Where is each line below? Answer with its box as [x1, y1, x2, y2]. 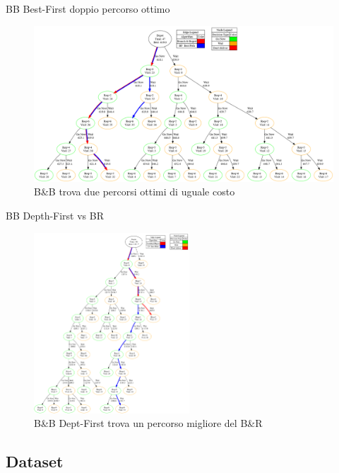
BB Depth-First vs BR [6, 208, 105, 223]
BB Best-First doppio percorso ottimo [6, 1, 170, 16]
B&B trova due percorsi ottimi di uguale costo [34, 184, 235, 199]
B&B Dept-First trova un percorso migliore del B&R [34, 416, 263, 431]
